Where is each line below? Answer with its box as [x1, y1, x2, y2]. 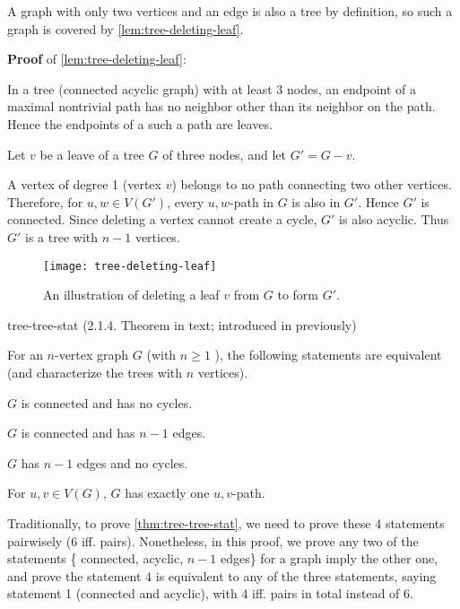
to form [277, 285, 318, 304]
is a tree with [25, 227, 99, 246]
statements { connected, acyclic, [7, 549, 184, 568]
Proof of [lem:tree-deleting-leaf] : [7, 49, 187, 68]
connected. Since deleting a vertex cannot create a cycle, [7, 210, 317, 229]
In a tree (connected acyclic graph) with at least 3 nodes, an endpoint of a [7, 79, 416, 98]
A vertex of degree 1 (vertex [7, 175, 161, 194]
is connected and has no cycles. [21, 393, 193, 412]
